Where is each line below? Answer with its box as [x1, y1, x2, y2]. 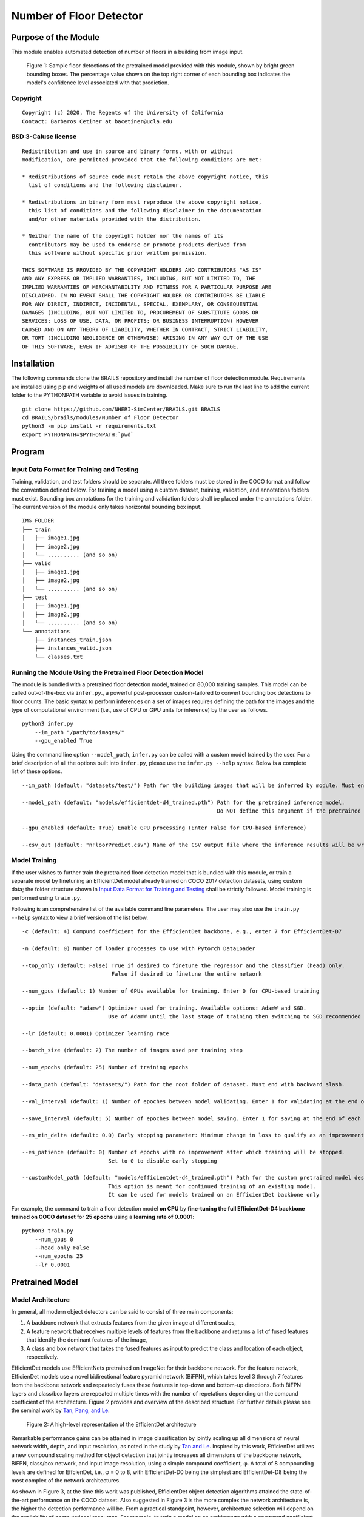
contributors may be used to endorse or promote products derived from [28, 241, 246, 248]
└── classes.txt [34, 653, 83, 660]
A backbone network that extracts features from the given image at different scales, [26, 1319, 237, 1326]
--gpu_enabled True [34, 737, 93, 745]
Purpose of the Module [11, 32, 100, 42]
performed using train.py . [11, 894, 82, 901]
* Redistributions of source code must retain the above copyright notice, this [22, 173, 269, 180]
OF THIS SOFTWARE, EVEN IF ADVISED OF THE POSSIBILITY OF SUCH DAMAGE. [22, 343, 240, 350]
